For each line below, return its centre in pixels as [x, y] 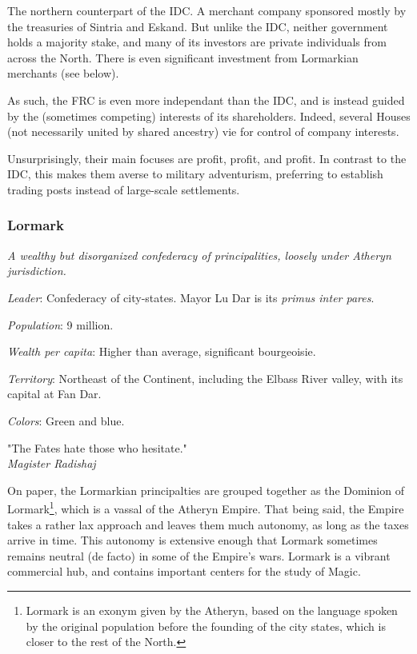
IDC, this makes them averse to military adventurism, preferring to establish [195, 174]
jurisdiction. [37, 271]
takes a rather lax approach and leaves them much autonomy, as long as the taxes [208, 524]
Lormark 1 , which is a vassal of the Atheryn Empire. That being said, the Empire [206, 507]
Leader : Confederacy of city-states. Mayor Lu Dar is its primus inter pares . [191, 297]
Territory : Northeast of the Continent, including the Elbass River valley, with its [205, 378]
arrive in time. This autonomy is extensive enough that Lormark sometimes [192, 540]
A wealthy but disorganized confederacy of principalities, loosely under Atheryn [199, 255]
